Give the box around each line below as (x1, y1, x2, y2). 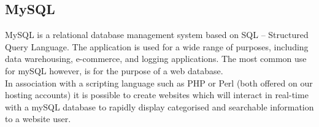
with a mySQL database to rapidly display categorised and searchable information (5, 100, 314, 113)
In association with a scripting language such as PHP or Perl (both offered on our (5, 76, 313, 89)
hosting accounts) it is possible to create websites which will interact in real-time (5, 88, 309, 101)
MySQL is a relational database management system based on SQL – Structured (5, 28, 309, 41)
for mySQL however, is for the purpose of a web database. (5, 64, 223, 77)
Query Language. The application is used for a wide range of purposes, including (5, 40, 309, 53)
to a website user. (5, 112, 71, 125)
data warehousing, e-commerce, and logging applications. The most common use (5, 52, 307, 65)
